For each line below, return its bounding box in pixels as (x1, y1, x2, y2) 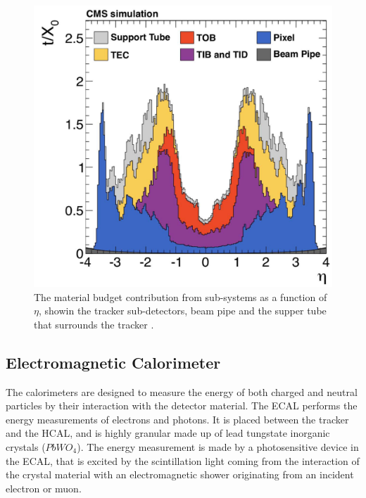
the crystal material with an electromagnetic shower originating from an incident (6, 467, 354, 482)
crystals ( (6, 439, 46, 454)
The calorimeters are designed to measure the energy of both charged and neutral (6, 384, 358, 399)
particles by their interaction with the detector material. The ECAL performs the (6, 398, 358, 413)
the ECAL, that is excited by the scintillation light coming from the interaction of (6, 453, 360, 468)
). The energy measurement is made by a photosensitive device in (77, 439, 359, 454)
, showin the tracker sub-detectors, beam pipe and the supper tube (38, 303, 327, 318)
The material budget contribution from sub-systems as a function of (34, 289, 327, 304)
